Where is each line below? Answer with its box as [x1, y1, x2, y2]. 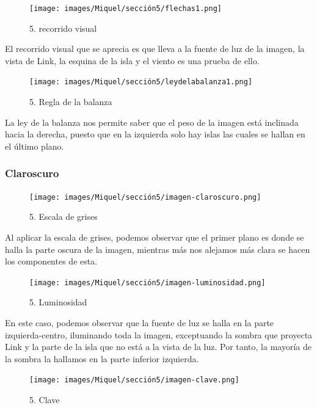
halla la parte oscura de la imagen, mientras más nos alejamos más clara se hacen [5, 242, 310, 255]
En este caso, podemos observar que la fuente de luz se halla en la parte [5, 316, 274, 329]
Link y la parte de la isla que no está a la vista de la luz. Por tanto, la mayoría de [5, 340, 312, 353]
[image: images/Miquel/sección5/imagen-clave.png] [29, 376, 239, 385]
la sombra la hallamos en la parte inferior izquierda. [5, 352, 199, 365]
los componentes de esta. [5, 255, 98, 268]
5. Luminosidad [29, 296, 87, 308]
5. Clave [29, 393, 60, 406]
